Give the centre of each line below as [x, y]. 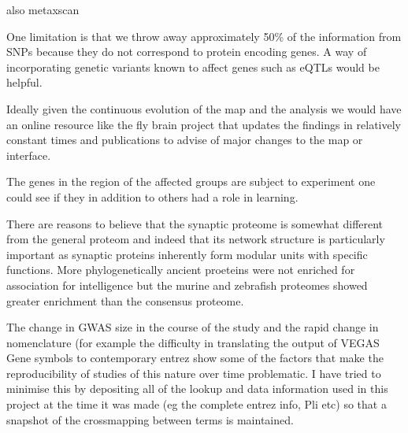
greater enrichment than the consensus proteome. [125, 300]
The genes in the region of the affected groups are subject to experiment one [191, 181]
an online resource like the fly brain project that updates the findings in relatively [204, 124]
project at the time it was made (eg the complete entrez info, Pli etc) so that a [197, 404]
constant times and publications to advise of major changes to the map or [185, 140]
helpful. [24, 82]
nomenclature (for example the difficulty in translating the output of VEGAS [193, 342]
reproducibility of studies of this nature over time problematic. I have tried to [194, 373]
